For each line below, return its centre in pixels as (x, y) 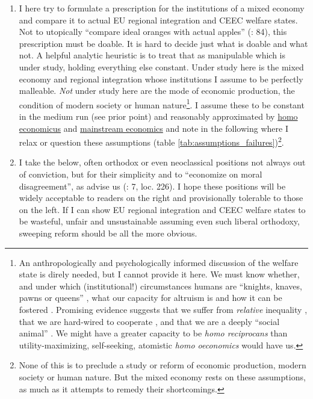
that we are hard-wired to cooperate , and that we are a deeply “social (149, 321)
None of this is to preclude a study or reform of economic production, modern (163, 365)
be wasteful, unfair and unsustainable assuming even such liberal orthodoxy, (159, 221)
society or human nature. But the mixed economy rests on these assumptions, (162, 376)
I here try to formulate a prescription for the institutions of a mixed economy (162, 8)
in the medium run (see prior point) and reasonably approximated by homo (158, 116)
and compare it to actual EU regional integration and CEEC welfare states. (158, 20)
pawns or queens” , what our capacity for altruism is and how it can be (150, 298)
